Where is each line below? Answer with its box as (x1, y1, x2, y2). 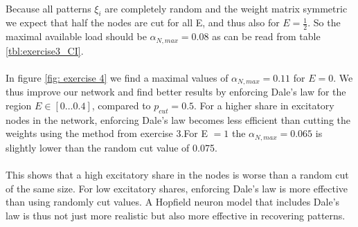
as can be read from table (212, 29, 321, 44)
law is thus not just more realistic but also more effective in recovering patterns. (6, 208, 346, 222)
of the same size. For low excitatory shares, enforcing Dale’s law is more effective (6, 181, 348, 195)
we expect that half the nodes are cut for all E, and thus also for (6, 15, 280, 30)
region (6, 98, 32, 112)
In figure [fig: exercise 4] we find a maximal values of (6, 70, 229, 84)
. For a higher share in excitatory (194, 98, 334, 112)
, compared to (91, 98, 151, 112)
